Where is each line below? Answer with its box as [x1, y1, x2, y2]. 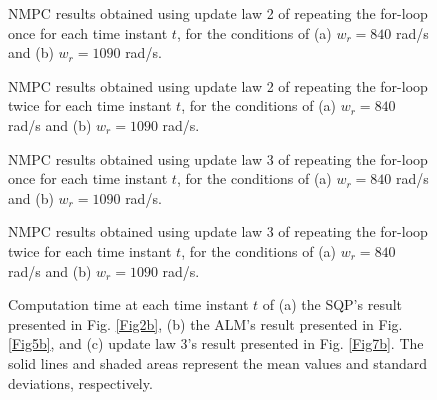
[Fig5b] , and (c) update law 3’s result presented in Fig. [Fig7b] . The [8, 333, 424, 354]
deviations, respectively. [8, 372, 153, 393]
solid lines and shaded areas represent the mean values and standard [8, 352, 428, 373]
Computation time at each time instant [8, 294, 249, 315]
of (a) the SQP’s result [262, 294, 403, 315]
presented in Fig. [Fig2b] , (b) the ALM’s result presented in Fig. [8, 313, 403, 334]
